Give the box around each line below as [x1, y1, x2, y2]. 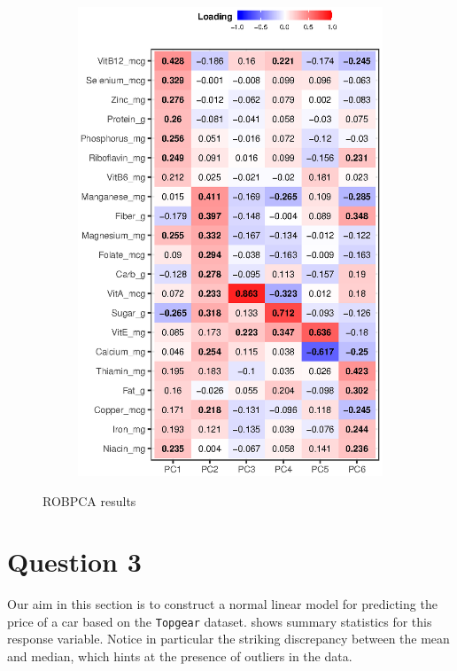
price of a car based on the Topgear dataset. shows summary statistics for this [7, 612, 432, 630]
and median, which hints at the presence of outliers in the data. [7, 647, 352, 666]
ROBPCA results [43, 491, 136, 510]
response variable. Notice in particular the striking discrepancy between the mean [7, 629, 450, 648]
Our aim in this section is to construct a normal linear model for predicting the [7, 595, 438, 613]
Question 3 [7, 543, 142, 580]
